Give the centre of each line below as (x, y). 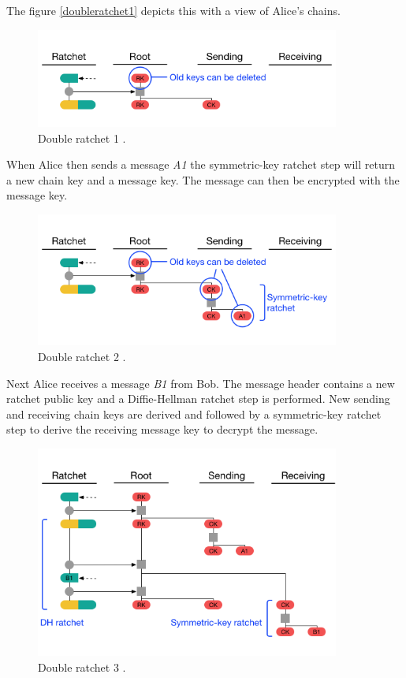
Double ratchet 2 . (82, 356)
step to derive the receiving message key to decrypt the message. (162, 429)
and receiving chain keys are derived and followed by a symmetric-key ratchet (194, 414)
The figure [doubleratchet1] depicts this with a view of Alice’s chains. (173, 10)
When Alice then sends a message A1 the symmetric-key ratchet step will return (201, 164)
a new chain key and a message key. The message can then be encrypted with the (203, 179)
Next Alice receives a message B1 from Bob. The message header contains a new (201, 383)
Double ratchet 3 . (82, 667)
